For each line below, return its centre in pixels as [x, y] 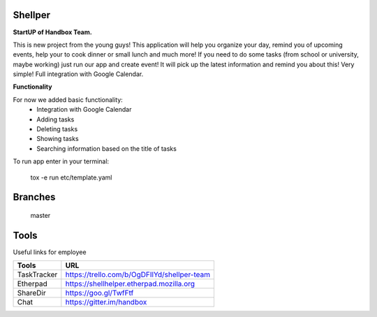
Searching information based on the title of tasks [107, 148]
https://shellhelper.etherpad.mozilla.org [130, 284]
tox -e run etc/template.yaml [71, 177]
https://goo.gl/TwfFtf [99, 293]
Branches [34, 197]
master [40, 215]
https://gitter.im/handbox [106, 302]
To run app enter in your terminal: [61, 161]
